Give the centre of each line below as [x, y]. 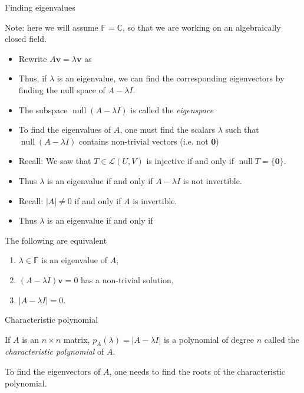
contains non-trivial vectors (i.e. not [144, 141]
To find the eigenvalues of [65, 130]
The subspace [43, 109]
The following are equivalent [56, 240]
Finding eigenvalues [40, 7]
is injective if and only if [190, 161]
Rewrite [33, 58]
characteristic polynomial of [54, 351]
